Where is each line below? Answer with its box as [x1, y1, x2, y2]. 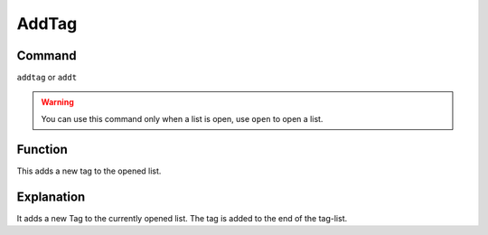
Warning [41, 97, 74, 108]
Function [16, 141, 68, 157]
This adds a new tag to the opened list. [16, 165, 162, 176]
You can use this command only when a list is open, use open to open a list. [41, 113, 324, 124]
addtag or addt [16, 72, 77, 83]
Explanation [16, 189, 86, 204]
